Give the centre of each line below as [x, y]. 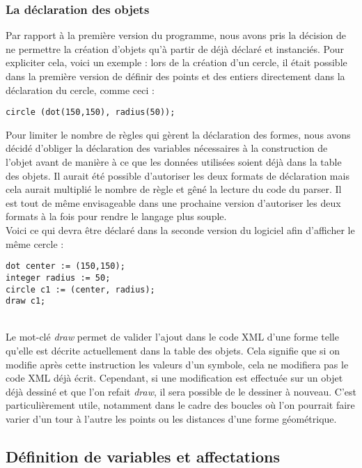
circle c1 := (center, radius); [80, 289]
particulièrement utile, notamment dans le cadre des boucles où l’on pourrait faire [180, 405]
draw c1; [26, 301]
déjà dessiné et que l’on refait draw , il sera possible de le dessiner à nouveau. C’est [181, 391]
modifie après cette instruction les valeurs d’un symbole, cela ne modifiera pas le [177, 364]
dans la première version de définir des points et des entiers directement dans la [175, 76]
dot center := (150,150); [65, 266]
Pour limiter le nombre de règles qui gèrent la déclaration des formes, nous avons [178, 134]
